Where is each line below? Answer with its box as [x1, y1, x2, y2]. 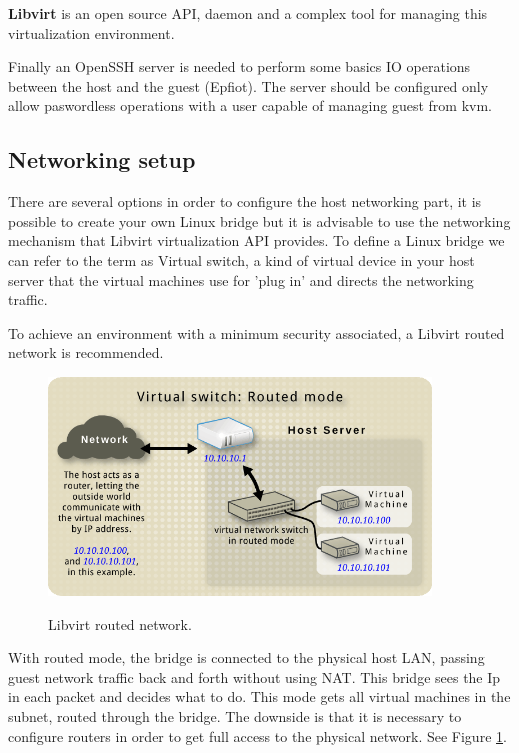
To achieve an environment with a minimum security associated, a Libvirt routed [8, 322, 505, 343]
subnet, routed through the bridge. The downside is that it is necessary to [8, 705, 462, 726]
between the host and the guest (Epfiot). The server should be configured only [8, 75, 489, 96]
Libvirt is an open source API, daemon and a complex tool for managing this [8, 3, 488, 23]
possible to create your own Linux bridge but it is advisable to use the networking [8, 210, 511, 231]
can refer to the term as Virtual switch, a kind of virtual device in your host [8, 249, 475, 270]
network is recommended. [8, 342, 164, 363]
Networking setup [8, 144, 196, 175]
